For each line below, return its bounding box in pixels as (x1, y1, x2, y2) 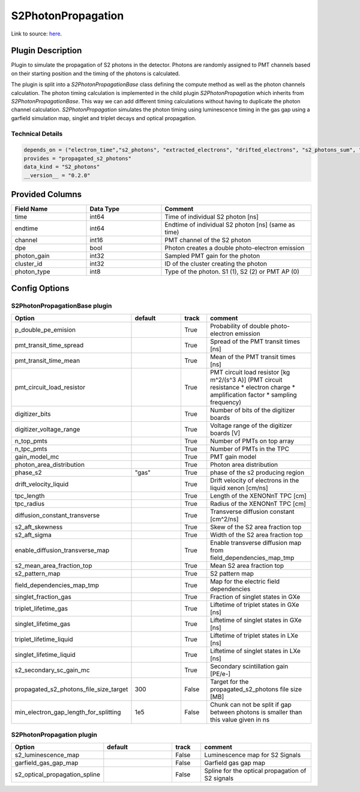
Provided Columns (11, 189, 82, 200)
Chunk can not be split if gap (210, 700, 292, 708)
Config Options (11, 283, 70, 294)
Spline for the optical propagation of (204, 766, 307, 775)
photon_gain (14, 252, 50, 260)
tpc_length (14, 492, 45, 500)
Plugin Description (11, 46, 82, 56)
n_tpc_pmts (14, 445, 47, 453)
